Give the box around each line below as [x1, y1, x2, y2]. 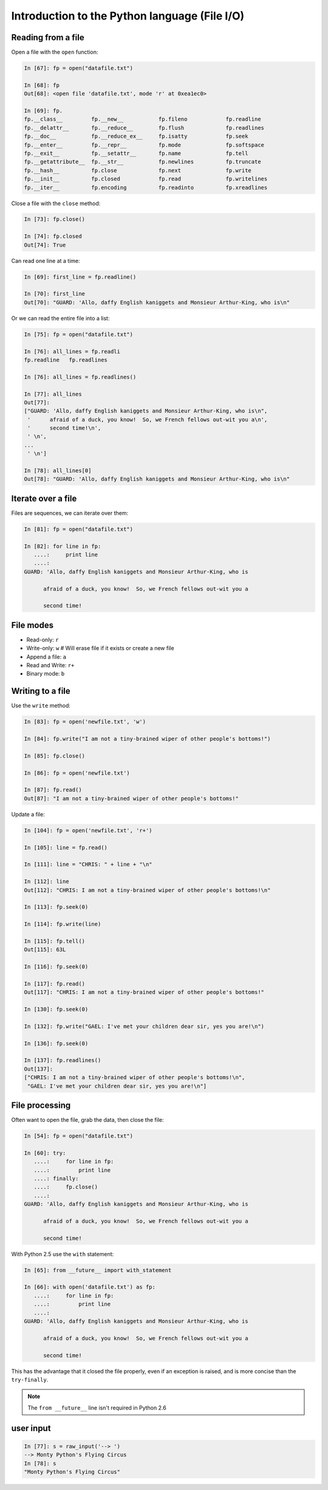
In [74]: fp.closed [24, 233, 82, 240]
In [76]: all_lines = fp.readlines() [24, 373, 137, 380]
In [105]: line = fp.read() [24, 844, 108, 851]
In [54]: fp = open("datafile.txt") [24, 1133, 134, 1139]
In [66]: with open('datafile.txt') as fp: [24, 1284, 156, 1290]
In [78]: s [24, 1460, 56, 1467]
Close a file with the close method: [11, 200, 101, 207]
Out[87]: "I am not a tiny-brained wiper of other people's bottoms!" [24, 795, 239, 802]
